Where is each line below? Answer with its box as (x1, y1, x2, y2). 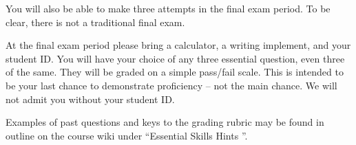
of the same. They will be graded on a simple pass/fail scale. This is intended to (6, 65, 344, 79)
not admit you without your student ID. (6, 91, 175, 106)
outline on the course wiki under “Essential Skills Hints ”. (6, 128, 248, 142)
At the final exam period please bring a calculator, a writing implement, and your (6, 38, 351, 52)
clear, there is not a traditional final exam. (6, 14, 185, 29)
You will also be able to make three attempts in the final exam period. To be (6, 1, 331, 15)
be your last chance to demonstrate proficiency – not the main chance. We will (6, 78, 337, 92)
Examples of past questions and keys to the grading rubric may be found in (6, 115, 324, 129)
